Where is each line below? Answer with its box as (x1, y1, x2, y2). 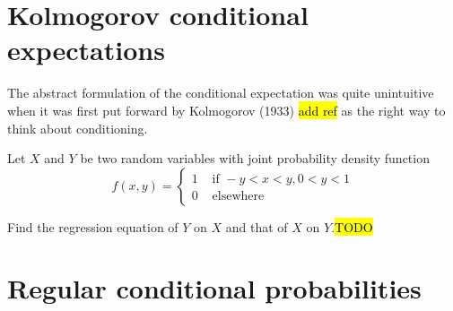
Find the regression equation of (7, 217, 179, 236)
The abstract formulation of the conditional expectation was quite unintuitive (7, 83, 434, 102)
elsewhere (212, 189, 265, 203)
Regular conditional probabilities (7, 270, 422, 307)
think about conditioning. (7, 118, 148, 137)
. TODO (331, 217, 373, 236)
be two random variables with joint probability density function (80, 149, 430, 168)
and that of (225, 217, 288, 236)
